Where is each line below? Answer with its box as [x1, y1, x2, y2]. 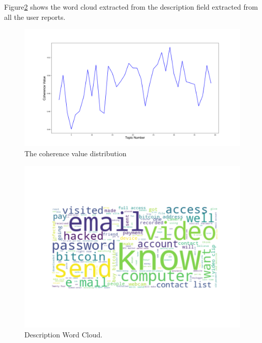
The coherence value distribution [24, 148, 127, 158]
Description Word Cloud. [24, 329, 103, 340]
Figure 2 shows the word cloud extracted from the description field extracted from [4, 2, 258, 12]
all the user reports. [4, 11, 66, 22]
